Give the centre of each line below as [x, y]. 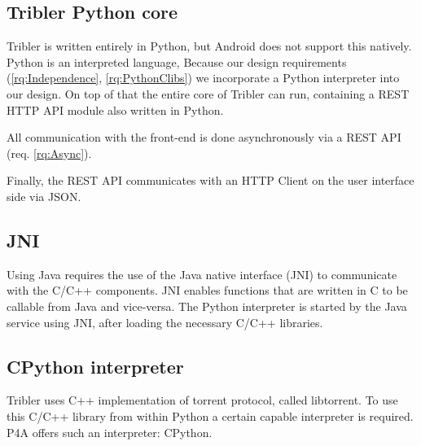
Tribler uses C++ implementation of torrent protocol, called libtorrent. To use [202, 400]
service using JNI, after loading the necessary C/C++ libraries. [165, 322]
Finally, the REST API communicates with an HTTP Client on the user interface [210, 180]
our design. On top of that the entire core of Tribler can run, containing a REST [208, 93]
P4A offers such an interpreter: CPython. [110, 432]
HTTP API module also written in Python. [115, 109]
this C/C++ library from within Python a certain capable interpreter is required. [210, 415]
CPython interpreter [95, 366]
